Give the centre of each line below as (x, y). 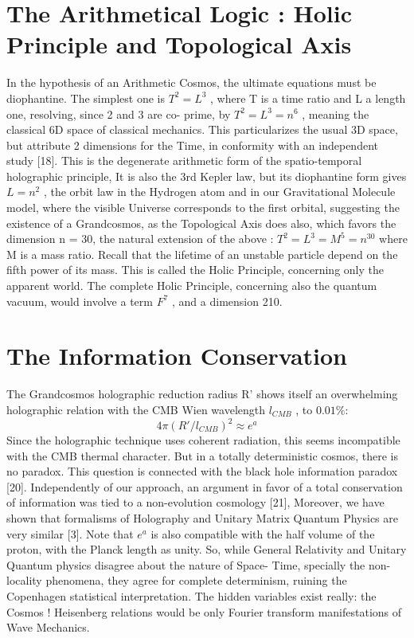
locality (24, 580)
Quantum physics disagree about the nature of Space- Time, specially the (186, 564)
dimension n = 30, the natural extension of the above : (140, 239)
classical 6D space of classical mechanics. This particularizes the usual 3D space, (202, 129)
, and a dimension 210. (227, 301)
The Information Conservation (177, 356)
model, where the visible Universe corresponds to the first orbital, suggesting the (203, 207)
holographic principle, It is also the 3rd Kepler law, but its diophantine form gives (207, 176)
